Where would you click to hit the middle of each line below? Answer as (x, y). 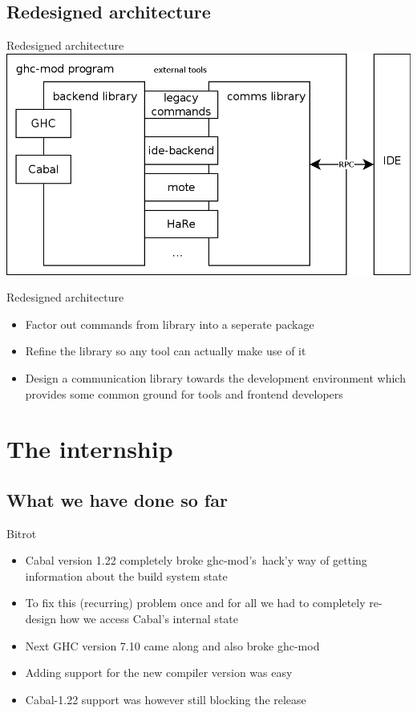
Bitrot (22, 533)
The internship (90, 449)
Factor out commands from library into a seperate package (170, 324)
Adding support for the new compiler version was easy (159, 672)
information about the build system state (126, 575)
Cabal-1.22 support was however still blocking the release (166, 699)
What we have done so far (117, 499)
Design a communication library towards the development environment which (215, 377)
